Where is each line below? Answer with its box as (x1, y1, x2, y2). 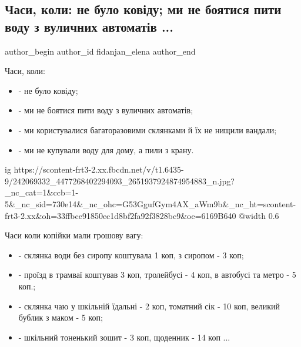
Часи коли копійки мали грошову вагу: (5, 229, 143, 241)
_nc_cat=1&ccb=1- (5, 186, 79, 198)
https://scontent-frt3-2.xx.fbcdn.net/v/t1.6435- (14, 163, 184, 176)
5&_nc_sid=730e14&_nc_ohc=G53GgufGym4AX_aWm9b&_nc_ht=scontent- (5, 197, 296, 210)
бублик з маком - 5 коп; (18, 311, 103, 324)
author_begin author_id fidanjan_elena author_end (5, 45, 196, 57)
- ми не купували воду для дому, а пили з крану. (18, 143, 194, 156)
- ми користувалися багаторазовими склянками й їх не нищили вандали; (18, 123, 277, 136)
